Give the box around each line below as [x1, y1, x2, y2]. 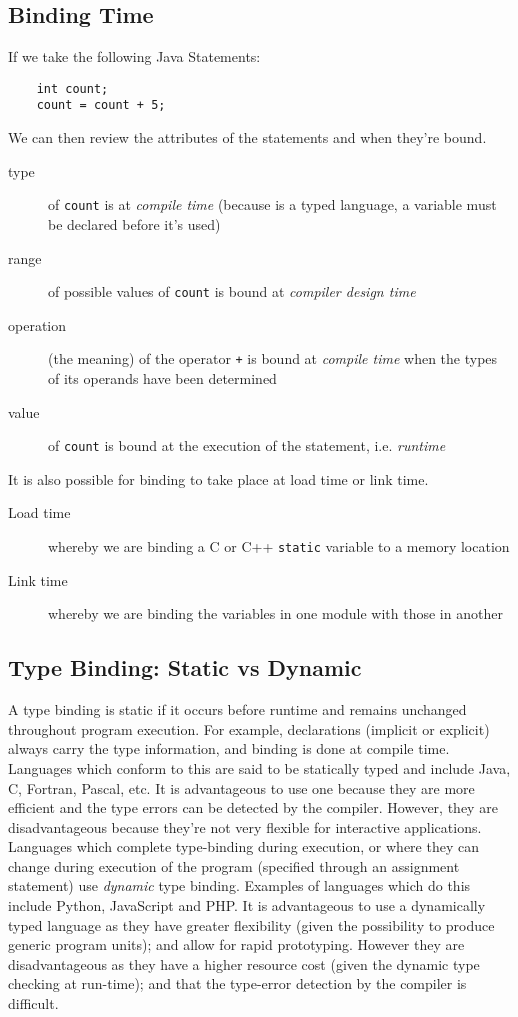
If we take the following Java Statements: [8, 46, 261, 67]
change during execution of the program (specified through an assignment [8, 855, 460, 876]
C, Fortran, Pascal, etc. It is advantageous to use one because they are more [8, 777, 475, 798]
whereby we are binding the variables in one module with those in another [48, 603, 503, 624]
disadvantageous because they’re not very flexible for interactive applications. [8, 816, 482, 837]
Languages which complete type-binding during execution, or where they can [8, 836, 479, 857]
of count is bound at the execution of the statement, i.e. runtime [48, 435, 446, 456]
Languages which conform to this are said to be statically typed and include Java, [8, 757, 511, 778]
